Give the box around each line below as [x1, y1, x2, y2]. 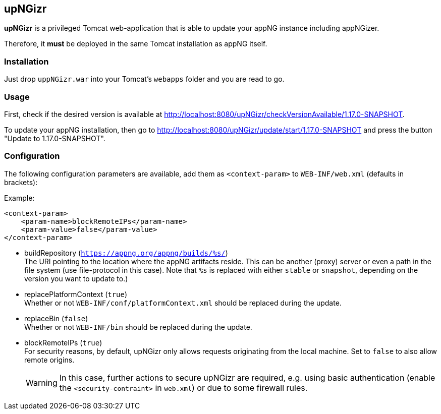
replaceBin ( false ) [24, 314, 88, 323]
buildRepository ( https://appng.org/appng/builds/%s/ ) [24, 248, 228, 257]
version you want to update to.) [24, 274, 128, 283]
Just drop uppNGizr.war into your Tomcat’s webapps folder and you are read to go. [4, 75, 285, 84]
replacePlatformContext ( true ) [24, 289, 128, 299]
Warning [26, 377, 58, 388]
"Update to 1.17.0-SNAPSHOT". [4, 134, 105, 143]
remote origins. [24, 355, 75, 364]
